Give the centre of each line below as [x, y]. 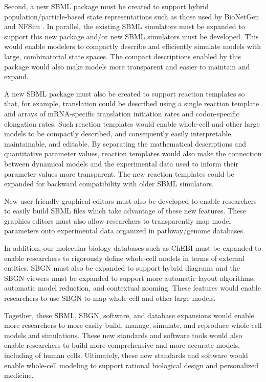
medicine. [19, 375]
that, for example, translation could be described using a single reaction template [132, 103]
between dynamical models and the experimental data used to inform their [121, 163]
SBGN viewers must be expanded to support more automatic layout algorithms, [130, 278]
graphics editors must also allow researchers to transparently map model [118, 220]
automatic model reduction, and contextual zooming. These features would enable [132, 288]
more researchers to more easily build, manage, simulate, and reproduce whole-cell [133, 325]
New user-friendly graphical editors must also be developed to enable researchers [130, 200]
